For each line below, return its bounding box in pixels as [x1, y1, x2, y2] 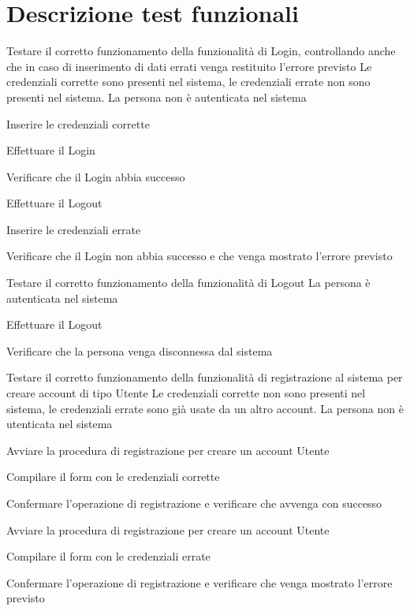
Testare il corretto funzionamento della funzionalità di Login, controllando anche [6, 43, 396, 59]
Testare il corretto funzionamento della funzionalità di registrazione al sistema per [6, 369, 403, 386]
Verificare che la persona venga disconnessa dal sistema [6, 342, 273, 359]
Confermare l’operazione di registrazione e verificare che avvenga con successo [6, 495, 382, 511]
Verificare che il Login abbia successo [6, 168, 185, 184]
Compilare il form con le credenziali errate [6, 548, 211, 564]
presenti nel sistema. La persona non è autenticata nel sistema [6, 88, 307, 105]
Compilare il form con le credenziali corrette [6, 468, 220, 485]
